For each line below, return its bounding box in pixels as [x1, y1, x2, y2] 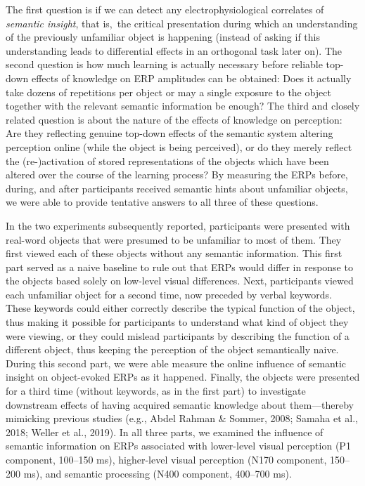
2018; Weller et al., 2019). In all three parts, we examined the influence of [6, 424, 324, 439]
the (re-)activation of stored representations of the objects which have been [6, 153, 329, 168]
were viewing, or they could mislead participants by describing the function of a [6, 328, 350, 343]
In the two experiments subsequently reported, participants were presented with [6, 218, 350, 232]
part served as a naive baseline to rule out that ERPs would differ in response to [6, 259, 353, 274]
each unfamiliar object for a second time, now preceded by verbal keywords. [6, 287, 332, 301]
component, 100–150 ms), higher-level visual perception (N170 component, [6, 452, 327, 466]
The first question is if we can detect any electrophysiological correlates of [6, 2, 324, 16]
